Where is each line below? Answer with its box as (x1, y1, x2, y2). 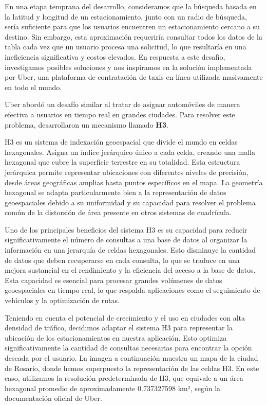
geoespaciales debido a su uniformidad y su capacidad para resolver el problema (5, 197, 256, 207)
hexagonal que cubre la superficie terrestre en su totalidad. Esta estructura (5, 156, 240, 167)
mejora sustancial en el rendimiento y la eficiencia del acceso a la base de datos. (5, 265, 256, 275)
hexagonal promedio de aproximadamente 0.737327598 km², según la (5, 382, 221, 393)
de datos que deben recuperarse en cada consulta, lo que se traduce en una (5, 254, 240, 265)
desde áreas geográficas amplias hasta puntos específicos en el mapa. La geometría (5, 177, 263, 187)
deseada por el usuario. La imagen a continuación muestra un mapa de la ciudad (5, 353, 258, 363)
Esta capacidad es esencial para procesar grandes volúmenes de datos (5, 274, 222, 285)
